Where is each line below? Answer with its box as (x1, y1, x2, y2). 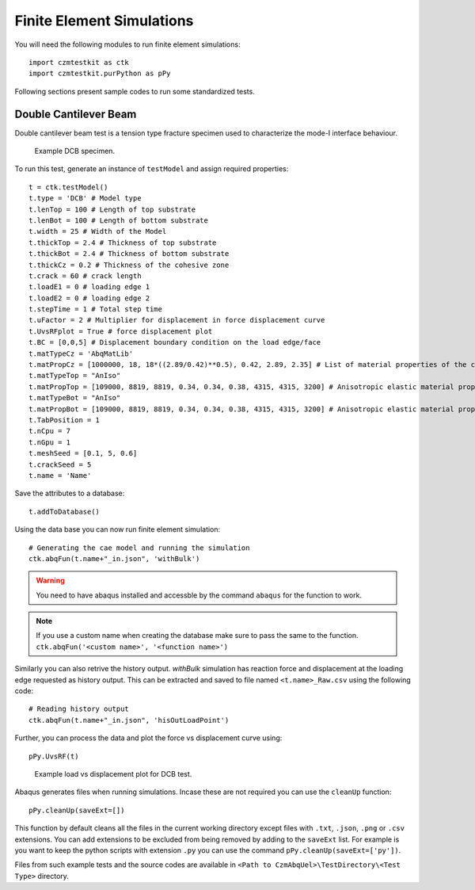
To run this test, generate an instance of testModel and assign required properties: (14, 164, 289, 174)
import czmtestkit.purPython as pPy (28, 69, 171, 78)
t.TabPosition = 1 (28, 416, 101, 424)
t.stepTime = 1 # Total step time (28, 305, 162, 314)
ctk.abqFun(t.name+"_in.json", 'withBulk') (28, 554, 200, 563)
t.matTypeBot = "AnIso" (28, 393, 121, 403)
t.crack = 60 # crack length (28, 271, 142, 281)
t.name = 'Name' (28, 471, 92, 479)
